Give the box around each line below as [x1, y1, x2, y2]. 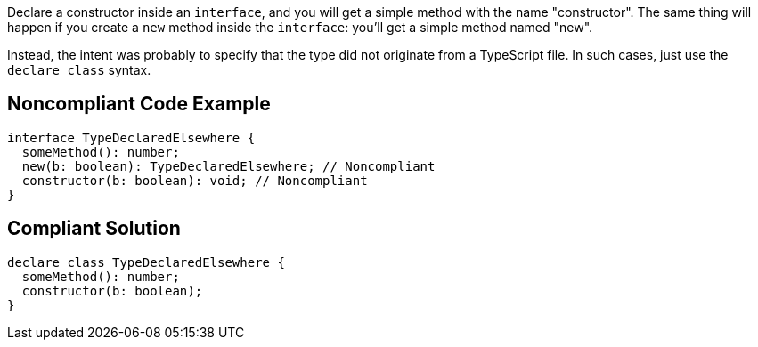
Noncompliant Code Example [7, 93, 271, 116]
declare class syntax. [7, 62, 151, 77]
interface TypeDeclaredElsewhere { [7, 130, 256, 145]
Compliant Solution [7, 217, 181, 240]
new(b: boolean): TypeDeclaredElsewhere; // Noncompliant [21, 158, 436, 173]
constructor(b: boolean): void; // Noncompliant [21, 173, 368, 188]
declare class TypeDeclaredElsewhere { [7, 254, 285, 270]
